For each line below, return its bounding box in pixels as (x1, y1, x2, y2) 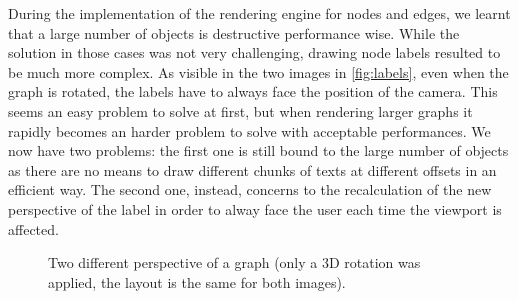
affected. (8, 218, 59, 239)
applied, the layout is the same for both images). (48, 271, 346, 292)
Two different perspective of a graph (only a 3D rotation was (48, 252, 421, 273)
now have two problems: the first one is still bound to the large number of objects (8, 140, 509, 161)
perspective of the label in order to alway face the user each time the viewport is (8, 198, 502, 219)
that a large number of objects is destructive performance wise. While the (8, 22, 460, 43)
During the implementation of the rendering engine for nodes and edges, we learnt (8, 3, 511, 23)
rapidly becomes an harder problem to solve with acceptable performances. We (8, 120, 491, 141)
